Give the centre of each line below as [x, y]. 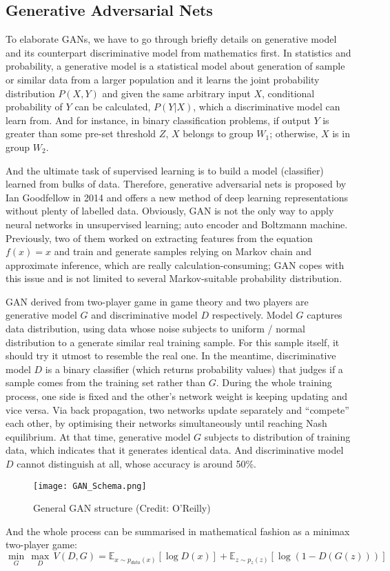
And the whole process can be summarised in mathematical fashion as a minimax [178, 531]
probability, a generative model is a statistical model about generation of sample [175, 66]
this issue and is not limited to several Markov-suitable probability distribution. [174, 278]
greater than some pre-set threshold [81, 133]
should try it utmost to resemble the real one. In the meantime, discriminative [171, 355]
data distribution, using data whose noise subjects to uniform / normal [156, 329]
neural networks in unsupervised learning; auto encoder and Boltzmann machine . [177, 224]
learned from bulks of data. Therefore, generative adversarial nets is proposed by [176, 184]
